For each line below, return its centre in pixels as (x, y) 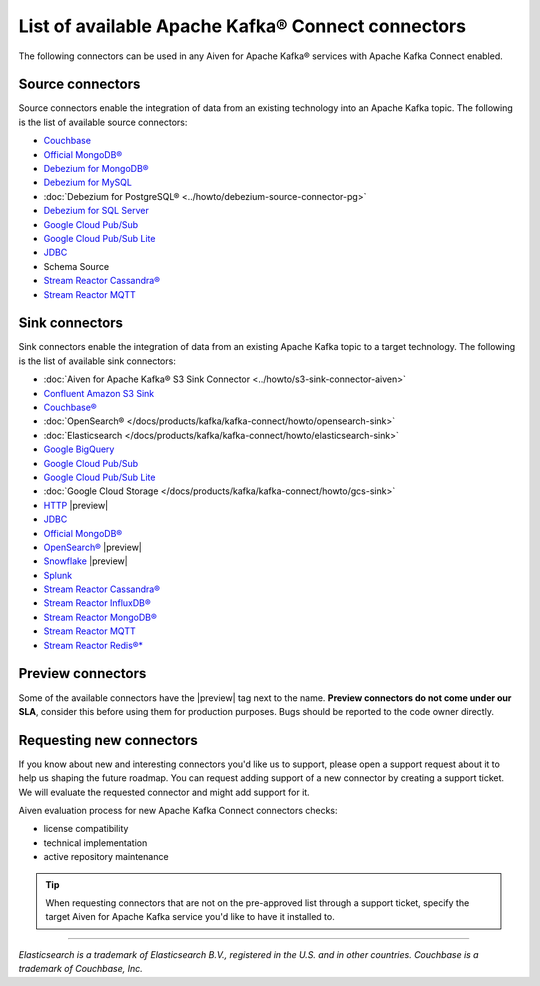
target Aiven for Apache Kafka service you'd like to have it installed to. (190, 917)
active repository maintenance (106, 857)
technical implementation (95, 842)
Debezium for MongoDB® (96, 169)
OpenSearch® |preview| (92, 547)
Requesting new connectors (108, 740)
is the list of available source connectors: (103, 122)
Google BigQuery (79, 449)
